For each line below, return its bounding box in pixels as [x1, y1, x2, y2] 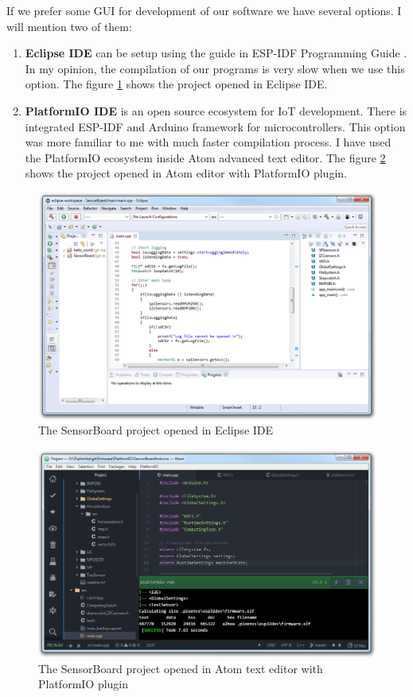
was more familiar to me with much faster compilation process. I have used [25, 134, 392, 150]
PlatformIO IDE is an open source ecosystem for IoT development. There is [25, 102, 407, 119]
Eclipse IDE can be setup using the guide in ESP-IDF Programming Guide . [25, 45, 407, 61]
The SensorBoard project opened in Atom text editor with [38, 660, 323, 676]
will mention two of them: [6, 18, 132, 34]
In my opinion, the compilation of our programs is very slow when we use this [25, 60, 405, 76]
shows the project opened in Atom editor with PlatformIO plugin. [25, 165, 347, 181]
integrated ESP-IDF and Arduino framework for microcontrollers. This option [25, 118, 406, 134]
